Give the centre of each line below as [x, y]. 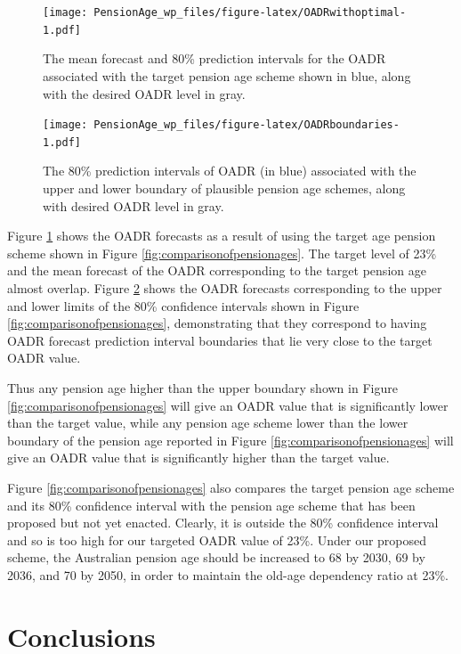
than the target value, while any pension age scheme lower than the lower [208, 423]
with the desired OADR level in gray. [144, 93]
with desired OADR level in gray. [133, 205]
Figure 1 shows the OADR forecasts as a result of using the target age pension [222, 236]
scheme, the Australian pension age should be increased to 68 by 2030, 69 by [216, 557]
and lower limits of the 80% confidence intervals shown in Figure [183, 305]
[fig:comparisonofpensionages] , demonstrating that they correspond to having [217, 323]
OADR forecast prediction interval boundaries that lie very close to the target [220, 340]
